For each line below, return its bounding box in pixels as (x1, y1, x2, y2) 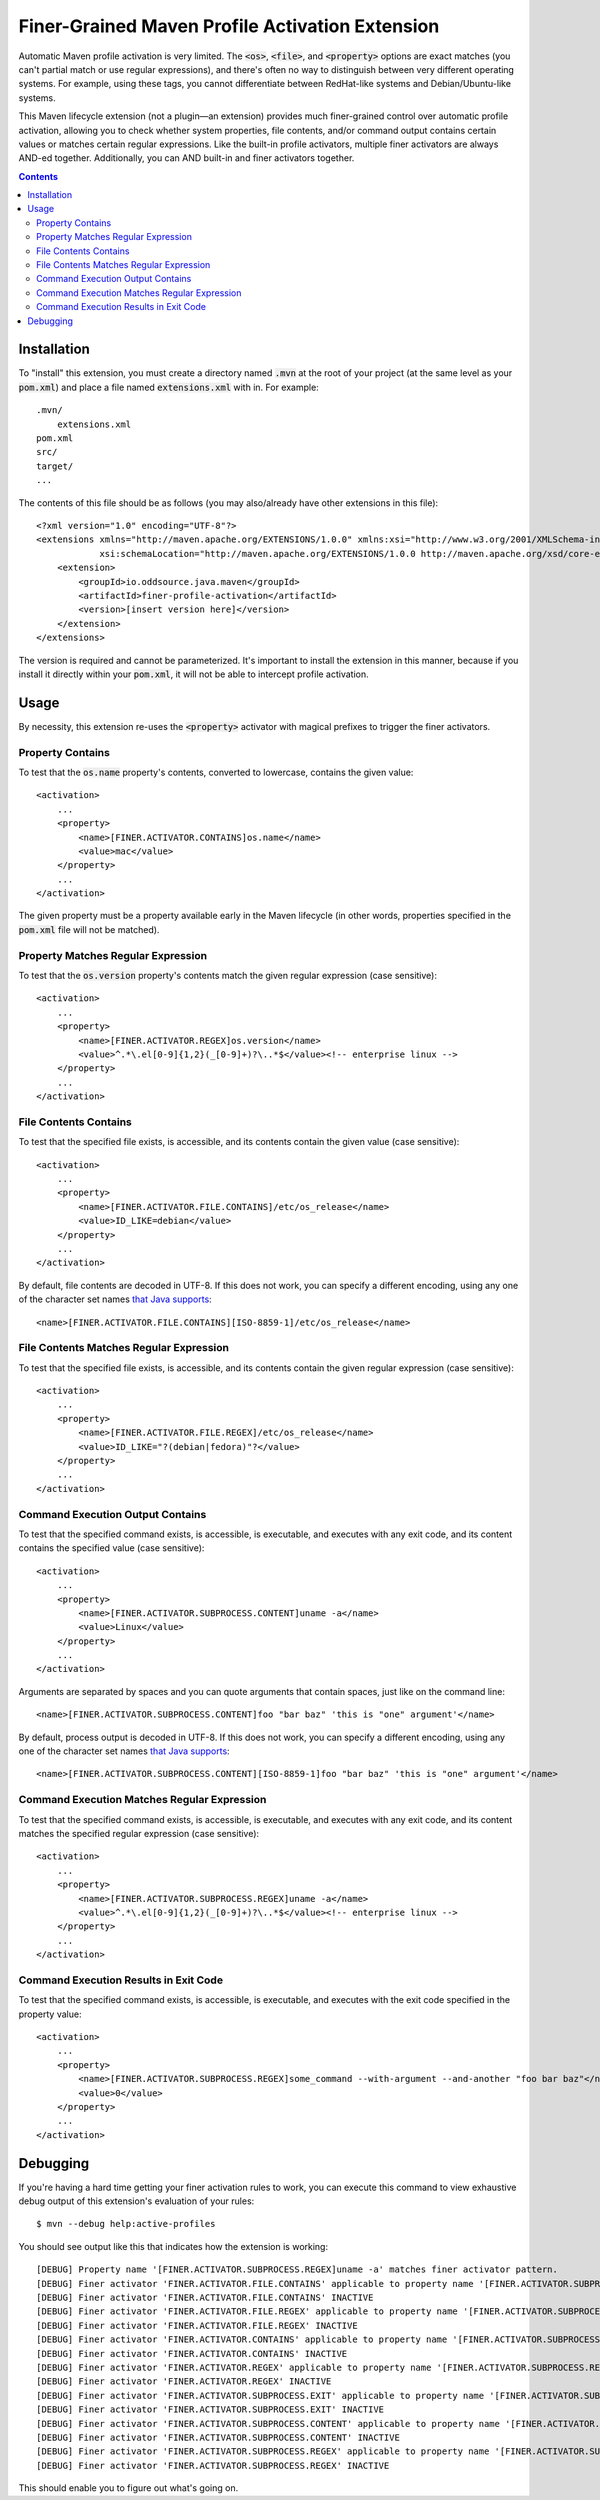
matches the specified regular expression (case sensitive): (18, 1827, 260, 1839)
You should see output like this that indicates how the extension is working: (18, 2240, 329, 2252)
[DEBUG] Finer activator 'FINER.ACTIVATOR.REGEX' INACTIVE (36, 2376, 332, 2387)
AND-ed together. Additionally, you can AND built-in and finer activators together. (18, 152, 355, 164)
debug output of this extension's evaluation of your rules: (18, 2195, 255, 2207)
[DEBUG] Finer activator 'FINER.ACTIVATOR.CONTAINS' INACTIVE (36, 2348, 348, 2359)
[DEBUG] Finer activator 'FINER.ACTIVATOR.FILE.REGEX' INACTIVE (36, 2320, 359, 2331)
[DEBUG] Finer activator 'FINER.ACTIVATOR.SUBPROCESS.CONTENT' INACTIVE (36, 2431, 400, 2443)
